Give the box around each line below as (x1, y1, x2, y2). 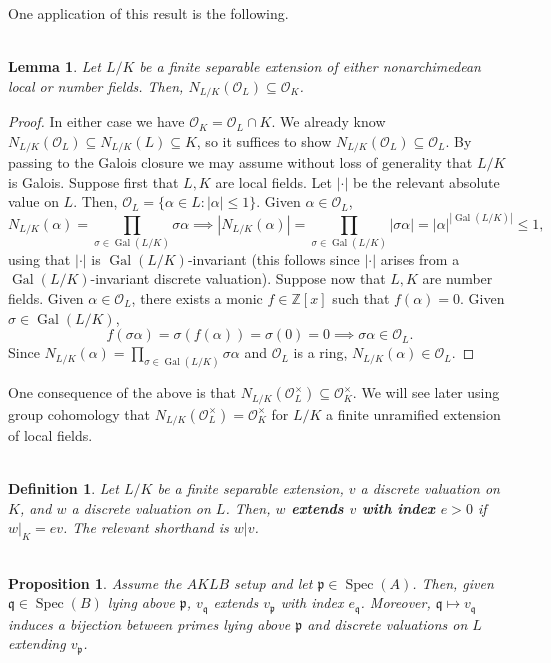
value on (8, 191, 59, 212)
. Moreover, (360, 592, 431, 613)
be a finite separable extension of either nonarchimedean (139, 56, 481, 77)
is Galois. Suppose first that (8, 171, 179, 192)
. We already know (271, 111, 386, 132)
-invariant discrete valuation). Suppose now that (90, 268, 386, 289)
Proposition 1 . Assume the (8, 572, 182, 593)
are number (422, 268, 493, 289)
